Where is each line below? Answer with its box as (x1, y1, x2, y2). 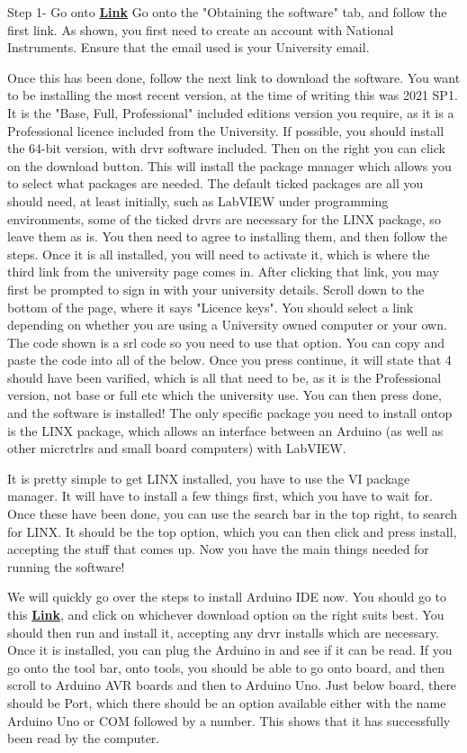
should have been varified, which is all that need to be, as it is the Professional (7, 367, 442, 386)
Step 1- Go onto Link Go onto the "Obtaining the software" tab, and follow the (7, 3, 447, 21)
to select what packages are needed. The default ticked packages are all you (7, 174, 424, 193)
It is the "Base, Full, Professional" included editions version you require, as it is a (7, 103, 454, 122)
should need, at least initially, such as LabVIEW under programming (7, 191, 389, 210)
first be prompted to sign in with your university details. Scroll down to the (7, 279, 425, 298)
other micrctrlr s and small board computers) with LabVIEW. (7, 439, 346, 458)
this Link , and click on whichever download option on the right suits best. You (7, 605, 445, 623)
